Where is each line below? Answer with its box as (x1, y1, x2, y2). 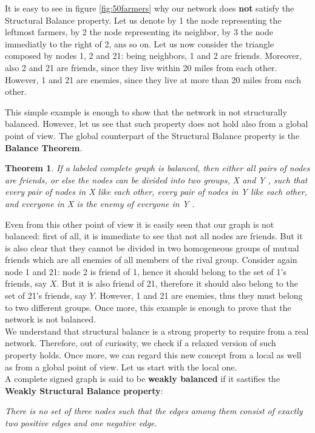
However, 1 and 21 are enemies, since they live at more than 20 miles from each (5, 73, 301, 86)
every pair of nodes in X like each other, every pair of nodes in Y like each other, (5, 185, 307, 198)
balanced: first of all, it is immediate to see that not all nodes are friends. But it (5, 230, 303, 242)
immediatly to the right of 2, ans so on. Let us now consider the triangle (5, 37, 274, 50)
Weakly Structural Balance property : (5, 384, 163, 397)
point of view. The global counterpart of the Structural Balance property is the (5, 129, 300, 141)
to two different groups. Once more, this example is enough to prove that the (5, 301, 291, 313)
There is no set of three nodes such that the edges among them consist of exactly (5, 404, 303, 417)
